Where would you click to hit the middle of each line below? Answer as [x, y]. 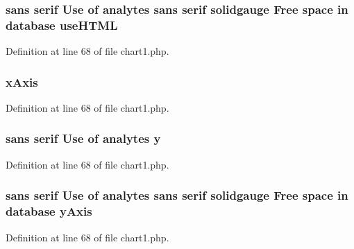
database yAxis [49, 211]
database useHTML [62, 25]
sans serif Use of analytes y [83, 138]
